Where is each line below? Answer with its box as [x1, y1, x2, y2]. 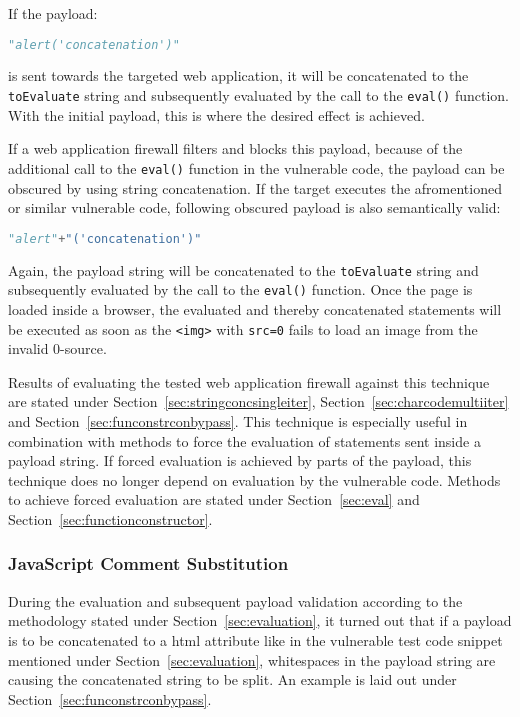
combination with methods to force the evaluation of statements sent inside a [8, 430, 481, 451]
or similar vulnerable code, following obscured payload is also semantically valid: [8, 197, 501, 218]
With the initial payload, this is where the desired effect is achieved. [8, 104, 425, 125]
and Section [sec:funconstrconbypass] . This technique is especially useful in [8, 410, 468, 431]
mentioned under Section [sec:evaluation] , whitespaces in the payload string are [8, 649, 496, 670]
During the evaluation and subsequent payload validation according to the [8, 590, 463, 611]
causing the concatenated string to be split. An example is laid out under [8, 669, 457, 690]
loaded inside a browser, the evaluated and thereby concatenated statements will [8, 298, 502, 319]
